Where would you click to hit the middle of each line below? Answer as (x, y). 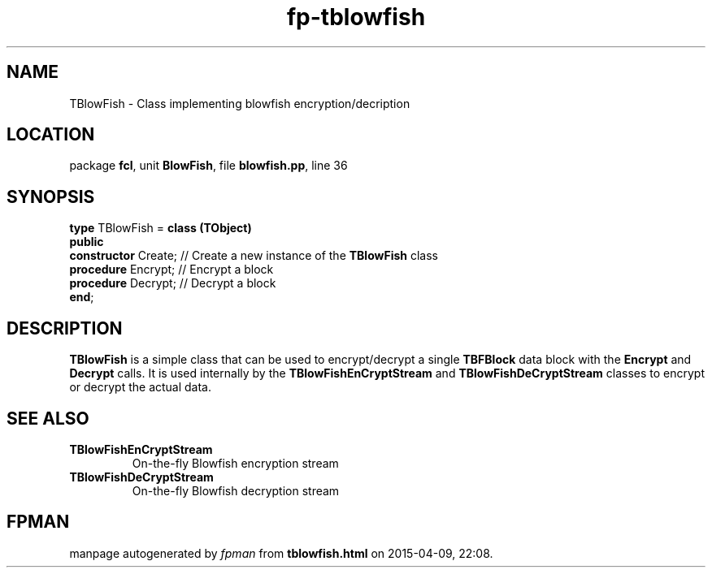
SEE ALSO (48, 418)
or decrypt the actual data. (141, 387)
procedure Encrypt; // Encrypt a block (171, 270)
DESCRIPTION (65, 328)
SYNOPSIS (51, 196)
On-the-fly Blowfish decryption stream (236, 490)
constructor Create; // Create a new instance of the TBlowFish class (254, 256)
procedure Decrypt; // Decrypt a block (173, 283)
